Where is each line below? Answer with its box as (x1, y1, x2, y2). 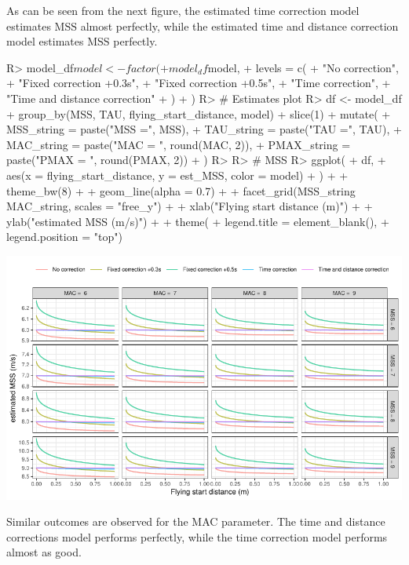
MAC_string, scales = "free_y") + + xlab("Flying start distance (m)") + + (6, 198, 373, 214)
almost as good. (6, 544, 82, 560)
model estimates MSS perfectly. (6, 33, 158, 49)
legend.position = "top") (6, 228, 122, 245)
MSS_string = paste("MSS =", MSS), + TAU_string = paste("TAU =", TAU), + (6, 121, 402, 137)
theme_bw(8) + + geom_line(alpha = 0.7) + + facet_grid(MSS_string (6, 182, 356, 199)
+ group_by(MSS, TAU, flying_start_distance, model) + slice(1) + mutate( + (6, 105, 391, 122)
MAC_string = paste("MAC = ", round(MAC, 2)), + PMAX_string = (6, 136, 351, 152)
